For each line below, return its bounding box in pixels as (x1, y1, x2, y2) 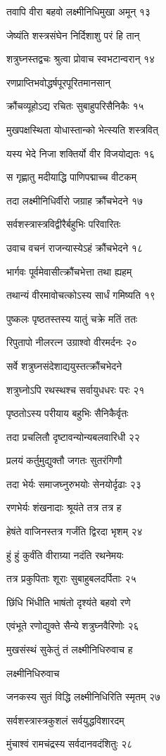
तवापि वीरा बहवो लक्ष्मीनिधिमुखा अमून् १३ (6, 4, 151, 18)
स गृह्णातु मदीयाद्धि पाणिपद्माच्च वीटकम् (6, 169, 136, 184)
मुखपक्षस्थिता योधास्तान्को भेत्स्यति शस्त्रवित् (6, 122, 158, 136)
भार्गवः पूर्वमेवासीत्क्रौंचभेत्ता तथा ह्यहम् (6, 264, 132, 278)
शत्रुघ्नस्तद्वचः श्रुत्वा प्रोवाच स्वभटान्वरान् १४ (6, 51, 155, 66)
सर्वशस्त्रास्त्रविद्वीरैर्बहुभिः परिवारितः (6, 217, 121, 231)
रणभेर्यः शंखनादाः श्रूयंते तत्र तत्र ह (6, 500, 122, 515)
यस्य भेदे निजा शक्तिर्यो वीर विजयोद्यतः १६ (6, 146, 155, 160)
